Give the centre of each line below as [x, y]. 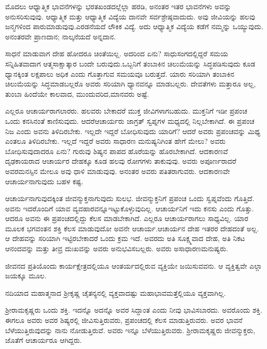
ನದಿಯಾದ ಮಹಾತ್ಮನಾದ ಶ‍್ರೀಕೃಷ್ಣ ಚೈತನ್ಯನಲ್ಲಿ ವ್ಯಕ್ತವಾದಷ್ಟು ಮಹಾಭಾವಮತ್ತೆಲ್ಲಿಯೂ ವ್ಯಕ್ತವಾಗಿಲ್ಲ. [116, 292]
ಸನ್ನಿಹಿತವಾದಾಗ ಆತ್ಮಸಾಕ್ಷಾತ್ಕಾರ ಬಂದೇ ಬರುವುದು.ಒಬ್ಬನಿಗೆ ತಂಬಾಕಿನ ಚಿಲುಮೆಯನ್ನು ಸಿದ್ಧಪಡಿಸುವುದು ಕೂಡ [130, 63]
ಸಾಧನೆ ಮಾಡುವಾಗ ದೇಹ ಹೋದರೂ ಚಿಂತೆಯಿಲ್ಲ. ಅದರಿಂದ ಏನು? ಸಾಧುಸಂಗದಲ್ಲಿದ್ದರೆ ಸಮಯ [117, 53]
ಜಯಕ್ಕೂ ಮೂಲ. [26, 276]
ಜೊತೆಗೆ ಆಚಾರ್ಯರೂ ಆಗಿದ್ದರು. [44, 340]
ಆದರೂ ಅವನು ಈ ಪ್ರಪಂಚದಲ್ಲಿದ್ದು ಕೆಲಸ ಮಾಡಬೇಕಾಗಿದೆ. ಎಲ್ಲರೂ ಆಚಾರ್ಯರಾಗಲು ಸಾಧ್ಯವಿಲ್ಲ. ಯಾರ [127, 218]
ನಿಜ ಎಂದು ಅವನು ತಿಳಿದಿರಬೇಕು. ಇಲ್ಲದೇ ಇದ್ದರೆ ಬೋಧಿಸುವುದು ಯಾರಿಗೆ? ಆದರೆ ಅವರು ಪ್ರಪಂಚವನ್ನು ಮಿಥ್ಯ [133, 131]
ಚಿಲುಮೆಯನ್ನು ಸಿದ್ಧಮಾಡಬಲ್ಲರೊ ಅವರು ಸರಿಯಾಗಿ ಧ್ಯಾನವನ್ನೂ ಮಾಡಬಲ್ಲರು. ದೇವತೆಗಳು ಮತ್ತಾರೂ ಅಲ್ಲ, [130, 84]
